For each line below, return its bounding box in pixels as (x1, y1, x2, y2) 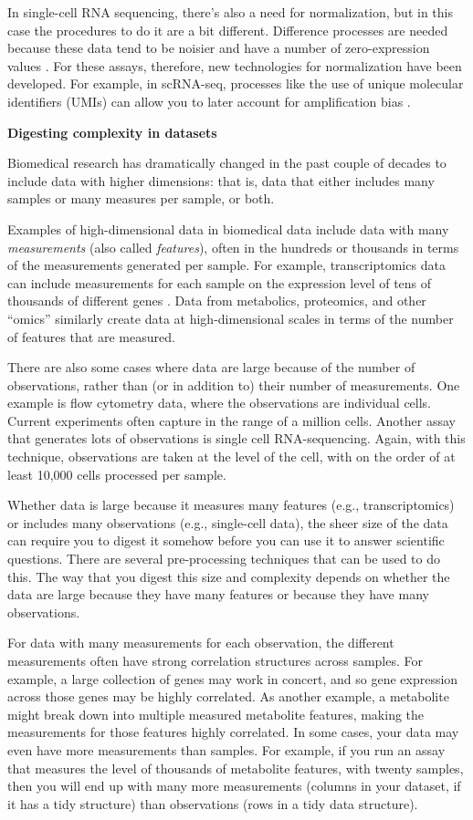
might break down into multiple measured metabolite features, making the (7, 704, 425, 723)
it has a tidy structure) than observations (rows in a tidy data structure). (7, 794, 418, 813)
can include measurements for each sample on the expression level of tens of (7, 273, 432, 292)
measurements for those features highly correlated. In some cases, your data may (7, 722, 459, 742)
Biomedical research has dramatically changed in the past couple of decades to (7, 153, 447, 172)
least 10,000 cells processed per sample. (7, 464, 226, 483)
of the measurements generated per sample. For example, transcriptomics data (7, 255, 446, 275)
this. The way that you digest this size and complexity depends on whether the (7, 566, 450, 586)
